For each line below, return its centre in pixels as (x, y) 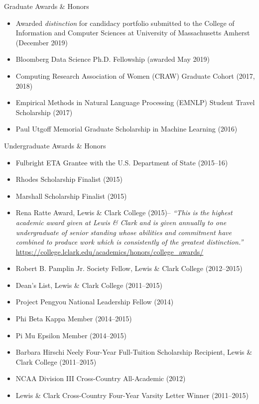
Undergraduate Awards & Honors (55, 145)
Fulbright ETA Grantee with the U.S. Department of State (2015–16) (122, 162)
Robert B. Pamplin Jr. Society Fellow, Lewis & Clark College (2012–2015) (129, 268)
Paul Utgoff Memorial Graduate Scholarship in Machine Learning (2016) (127, 129)
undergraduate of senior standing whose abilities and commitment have (124, 232)
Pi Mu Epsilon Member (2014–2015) (71, 335)
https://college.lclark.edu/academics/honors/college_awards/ (110, 251)
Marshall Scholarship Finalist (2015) (71, 196)
